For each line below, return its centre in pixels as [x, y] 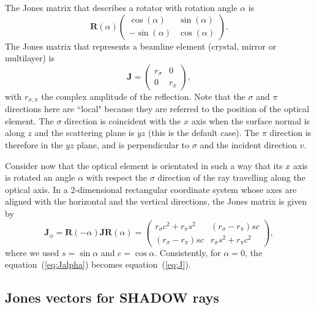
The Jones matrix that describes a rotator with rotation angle [121, 7]
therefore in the [34, 145]
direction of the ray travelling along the [231, 177]
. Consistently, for [188, 252]
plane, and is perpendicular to [133, 145]
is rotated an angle [40, 177]
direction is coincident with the [123, 120]
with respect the [117, 177]
